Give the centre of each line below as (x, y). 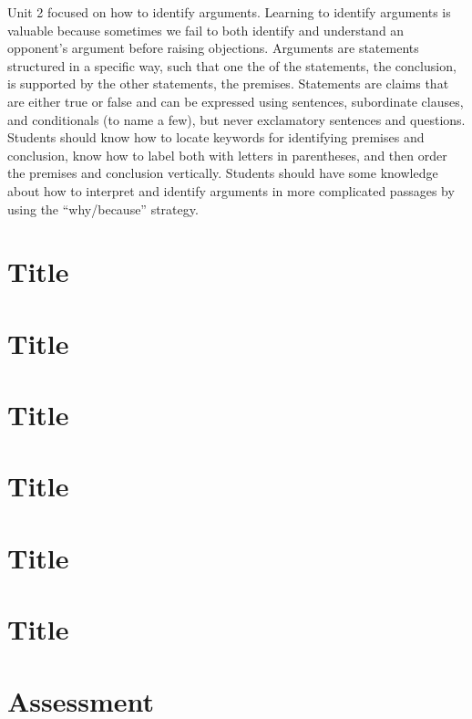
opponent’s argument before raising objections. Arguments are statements (213, 48)
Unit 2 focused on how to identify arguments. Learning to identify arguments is (229, 12)
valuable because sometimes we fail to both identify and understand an (206, 30)
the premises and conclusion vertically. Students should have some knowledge (223, 173)
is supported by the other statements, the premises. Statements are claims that (228, 83)
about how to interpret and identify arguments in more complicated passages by (231, 190)
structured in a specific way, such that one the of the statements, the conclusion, (232, 65)
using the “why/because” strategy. (103, 208)
